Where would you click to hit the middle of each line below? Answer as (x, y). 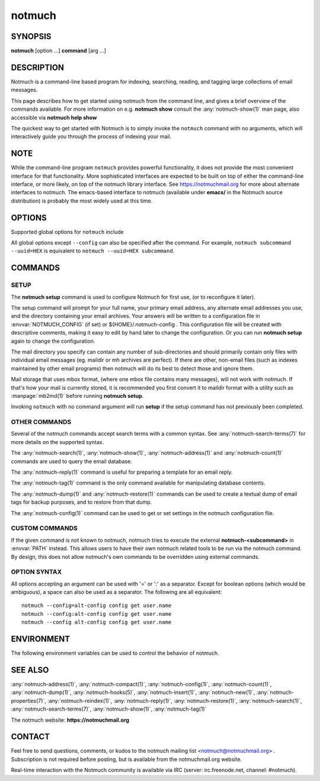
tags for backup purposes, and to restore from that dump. (81, 502)
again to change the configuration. (53, 341)
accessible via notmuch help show (54, 117)
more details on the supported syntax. (57, 442)
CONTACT (31, 737)
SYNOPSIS (31, 36)
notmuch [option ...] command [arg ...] (59, 51)
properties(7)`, (29, 700)
